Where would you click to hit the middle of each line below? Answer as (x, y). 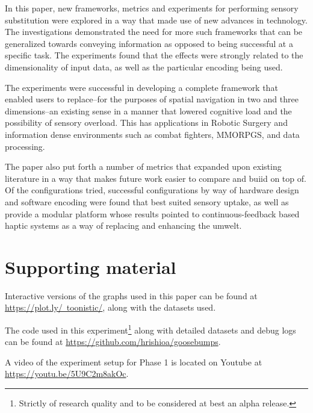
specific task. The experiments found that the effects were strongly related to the (154, 55)
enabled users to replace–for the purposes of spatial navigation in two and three (152, 99)
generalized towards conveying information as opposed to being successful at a (149, 43)
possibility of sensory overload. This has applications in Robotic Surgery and (146, 123)
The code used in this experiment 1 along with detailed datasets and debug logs (150, 329)
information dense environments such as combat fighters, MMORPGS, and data (152, 134)
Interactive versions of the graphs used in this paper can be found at (131, 295)
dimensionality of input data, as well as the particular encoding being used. (144, 67)
